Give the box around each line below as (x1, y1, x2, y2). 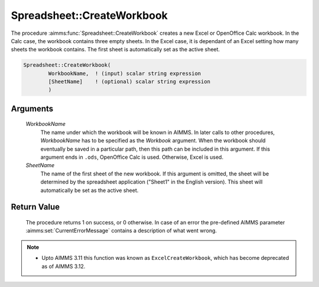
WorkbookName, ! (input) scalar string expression (48, 70, 201, 77)
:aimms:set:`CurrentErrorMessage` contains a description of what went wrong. (25, 227, 217, 234)
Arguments (11, 103, 54, 113)
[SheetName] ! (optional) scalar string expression (48, 79, 211, 85)
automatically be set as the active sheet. (40, 187, 139, 194)
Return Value (11, 202, 60, 212)
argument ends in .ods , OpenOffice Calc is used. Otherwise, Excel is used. (40, 154, 224, 161)
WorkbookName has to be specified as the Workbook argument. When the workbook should (40, 137, 266, 144)
